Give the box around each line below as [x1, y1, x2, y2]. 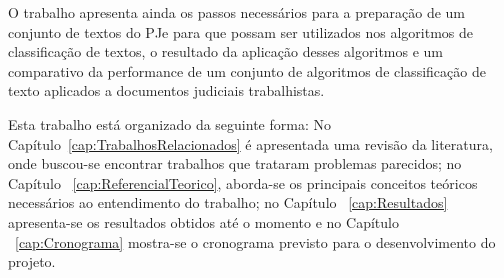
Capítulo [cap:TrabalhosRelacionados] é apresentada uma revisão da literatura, [8, 133, 493, 154]
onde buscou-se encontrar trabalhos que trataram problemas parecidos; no [8, 153, 462, 174]
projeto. [8, 251, 56, 272]
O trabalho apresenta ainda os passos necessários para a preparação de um [8, 2, 465, 22]
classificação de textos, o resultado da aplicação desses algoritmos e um [8, 41, 444, 62]
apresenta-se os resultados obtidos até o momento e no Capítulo [8, 211, 399, 232]
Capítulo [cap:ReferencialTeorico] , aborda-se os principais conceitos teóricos [8, 172, 478, 193]
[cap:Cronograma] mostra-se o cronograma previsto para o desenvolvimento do [15, 231, 496, 252]
